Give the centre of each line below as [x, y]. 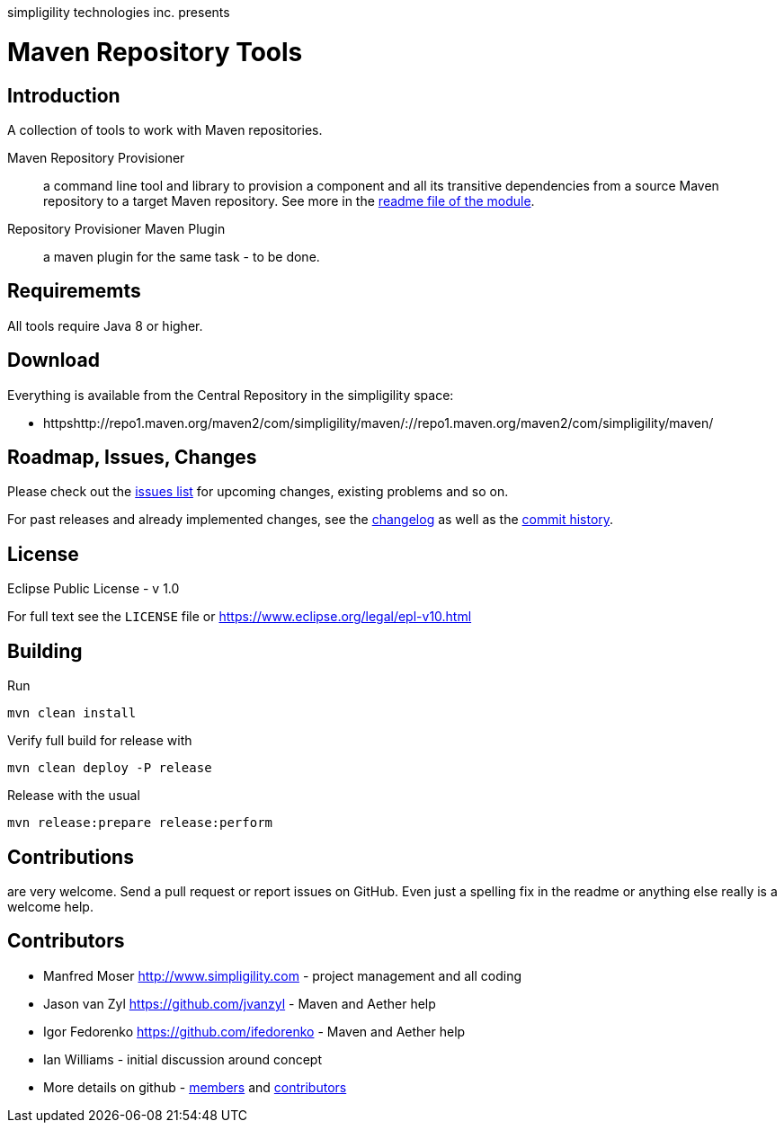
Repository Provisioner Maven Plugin [116, 228]
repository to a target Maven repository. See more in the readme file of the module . [289, 200]
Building [45, 651]
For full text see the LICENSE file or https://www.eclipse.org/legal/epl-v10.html [240, 617]
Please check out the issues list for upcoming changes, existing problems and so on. [258, 492]
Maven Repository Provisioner [96, 157]
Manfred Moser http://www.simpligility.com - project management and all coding [282, 975]
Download [53, 360]
